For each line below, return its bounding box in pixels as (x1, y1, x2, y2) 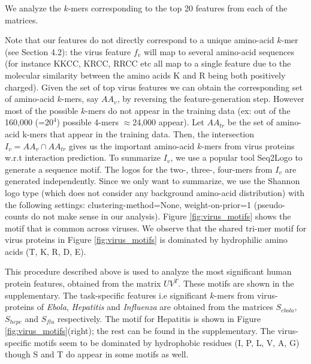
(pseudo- (253, 198, 285, 210)
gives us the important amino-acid (68, 139, 195, 152)
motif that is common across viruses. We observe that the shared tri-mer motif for (5, 221, 307, 234)
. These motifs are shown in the (178, 277, 294, 290)
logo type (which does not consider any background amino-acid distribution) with (5, 186, 305, 198)
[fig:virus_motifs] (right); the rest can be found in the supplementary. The (5, 324, 275, 337)
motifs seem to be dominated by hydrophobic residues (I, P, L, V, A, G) (34, 336, 300, 348)
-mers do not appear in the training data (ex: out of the (85, 104, 291, 116)
